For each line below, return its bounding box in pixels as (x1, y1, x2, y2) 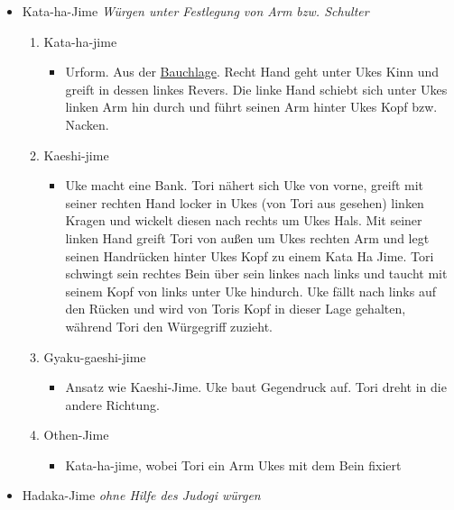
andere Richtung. (65, 395, 160, 414)
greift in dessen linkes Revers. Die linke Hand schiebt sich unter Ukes (65, 79, 448, 98)
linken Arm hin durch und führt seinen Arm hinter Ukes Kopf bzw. (65, 97, 438, 116)
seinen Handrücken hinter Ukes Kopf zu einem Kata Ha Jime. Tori (65, 246, 434, 265)
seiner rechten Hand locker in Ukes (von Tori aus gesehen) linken (65, 193, 424, 212)
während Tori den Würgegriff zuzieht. (65, 316, 273, 335)
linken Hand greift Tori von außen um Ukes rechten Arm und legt (65, 228, 430, 247)
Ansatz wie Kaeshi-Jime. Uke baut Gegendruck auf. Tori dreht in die (65, 378, 447, 396)
